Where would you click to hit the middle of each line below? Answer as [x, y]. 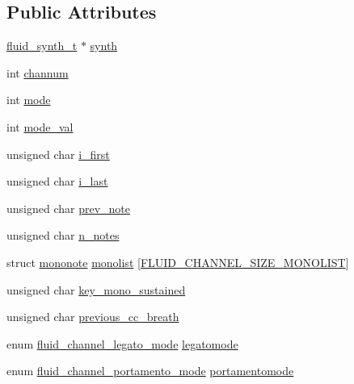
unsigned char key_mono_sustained [96, 289]
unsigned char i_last [57, 181]
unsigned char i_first [58, 154]
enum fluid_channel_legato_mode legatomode [122, 343]
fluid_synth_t [42, 46]
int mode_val [40, 126]
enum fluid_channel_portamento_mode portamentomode [150, 371]
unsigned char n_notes [63, 235]
